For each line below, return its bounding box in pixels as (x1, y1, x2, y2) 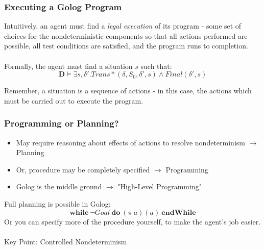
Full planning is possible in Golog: (4, 198, 111, 209)
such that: (140, 60, 172, 71)
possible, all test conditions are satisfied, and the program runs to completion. (4, 40, 248, 51)
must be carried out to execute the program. (4, 95, 143, 106)
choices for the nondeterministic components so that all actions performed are (4, 30, 248, 41)
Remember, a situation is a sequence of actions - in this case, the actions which (4, 85, 252, 96)
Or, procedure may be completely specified (16, 164, 150, 174)
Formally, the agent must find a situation (4, 60, 133, 71)
